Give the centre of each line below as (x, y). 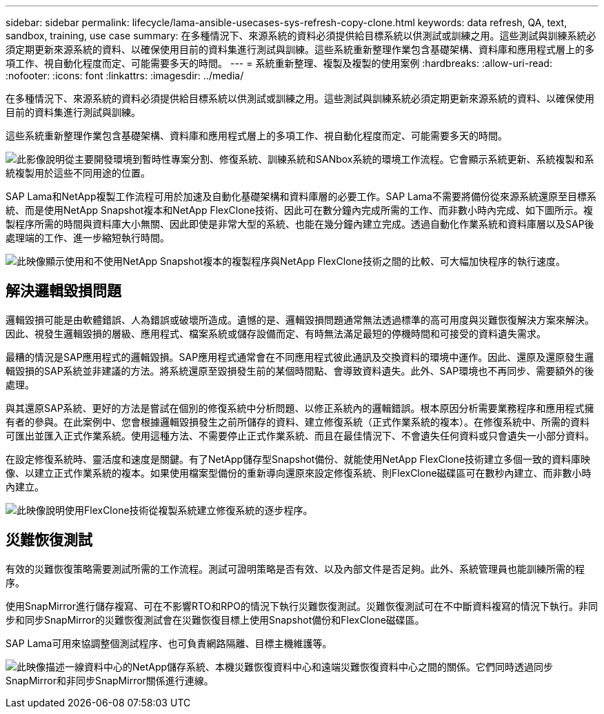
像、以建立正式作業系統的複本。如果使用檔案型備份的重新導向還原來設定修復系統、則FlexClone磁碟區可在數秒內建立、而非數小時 (299, 473)
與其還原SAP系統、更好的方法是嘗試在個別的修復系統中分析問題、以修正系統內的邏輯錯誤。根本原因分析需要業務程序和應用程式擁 (300, 408)
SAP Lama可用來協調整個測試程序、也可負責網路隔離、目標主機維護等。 (169, 643)
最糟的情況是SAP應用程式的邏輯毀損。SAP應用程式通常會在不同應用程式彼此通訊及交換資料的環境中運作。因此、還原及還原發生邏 (300, 357)
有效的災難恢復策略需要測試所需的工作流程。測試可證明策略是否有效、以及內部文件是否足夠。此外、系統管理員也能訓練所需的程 (295, 568)
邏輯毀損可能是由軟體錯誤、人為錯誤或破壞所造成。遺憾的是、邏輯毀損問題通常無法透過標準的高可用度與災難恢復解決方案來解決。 (300, 319)
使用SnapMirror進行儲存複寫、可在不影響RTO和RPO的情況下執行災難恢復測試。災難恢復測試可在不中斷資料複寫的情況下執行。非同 (302, 606)
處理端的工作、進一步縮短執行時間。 (88, 238)
